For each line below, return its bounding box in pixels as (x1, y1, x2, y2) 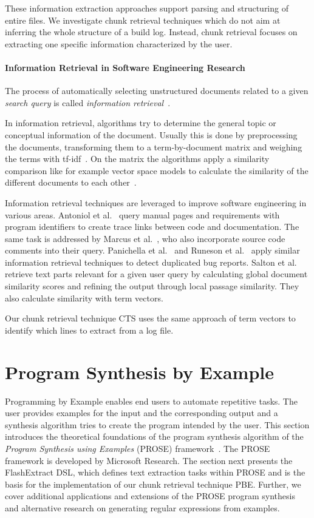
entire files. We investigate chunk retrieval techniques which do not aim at (5, 13, 281, 26)
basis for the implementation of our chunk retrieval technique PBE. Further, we (5, 477, 301, 490)
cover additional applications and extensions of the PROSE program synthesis (5, 489, 295, 502)
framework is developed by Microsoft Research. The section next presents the (5, 454, 293, 466)
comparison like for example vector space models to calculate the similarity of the (5, 164, 309, 177)
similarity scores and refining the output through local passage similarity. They (5, 280, 299, 292)
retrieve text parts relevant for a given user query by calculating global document (5, 267, 308, 280)
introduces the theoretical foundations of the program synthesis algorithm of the (5, 430, 304, 443)
